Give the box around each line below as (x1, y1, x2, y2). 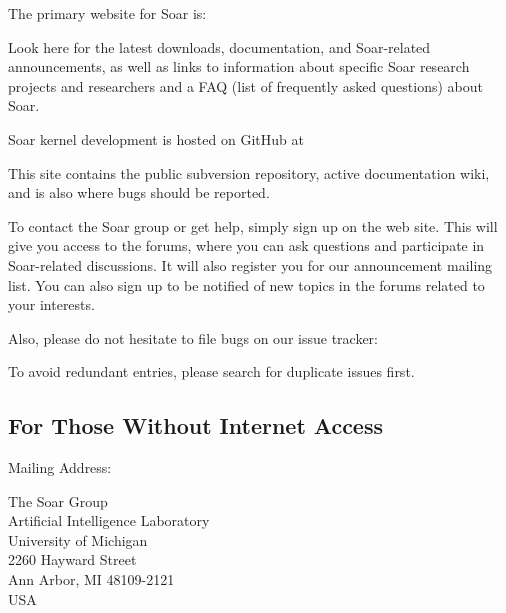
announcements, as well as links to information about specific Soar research (8, 56, 470, 77)
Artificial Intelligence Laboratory (8, 510, 210, 531)
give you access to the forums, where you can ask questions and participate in (8, 235, 485, 256)
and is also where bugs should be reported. (8, 182, 270, 203)
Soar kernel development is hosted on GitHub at (8, 128, 304, 149)
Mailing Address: (8, 457, 112, 478)
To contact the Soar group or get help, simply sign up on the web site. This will (8, 215, 498, 236)
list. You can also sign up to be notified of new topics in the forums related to (8, 274, 485, 295)
